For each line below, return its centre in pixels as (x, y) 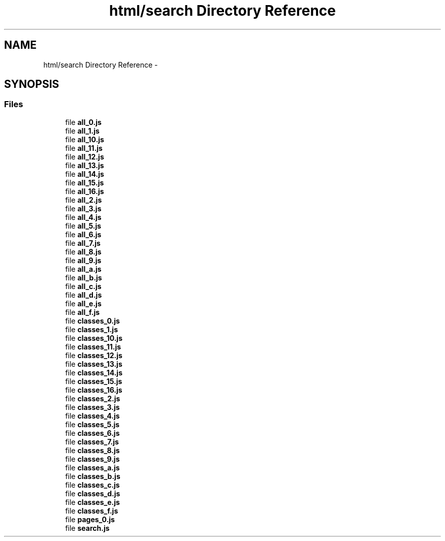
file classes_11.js (93, 346)
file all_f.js (83, 312)
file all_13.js (85, 165)
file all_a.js (83, 269)
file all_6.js (83, 234)
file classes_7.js (92, 441)
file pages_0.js (90, 519)
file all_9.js (83, 260)
